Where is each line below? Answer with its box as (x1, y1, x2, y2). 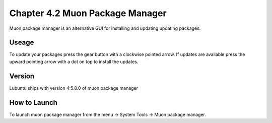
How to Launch (9, 98, 58, 107)
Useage (9, 38, 34, 47)
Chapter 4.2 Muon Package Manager (9, 8, 167, 19)
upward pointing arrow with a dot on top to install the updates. (9, 58, 139, 65)
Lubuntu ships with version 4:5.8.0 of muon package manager (9, 85, 139, 91)
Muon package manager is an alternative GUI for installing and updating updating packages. (9, 25, 201, 31)
